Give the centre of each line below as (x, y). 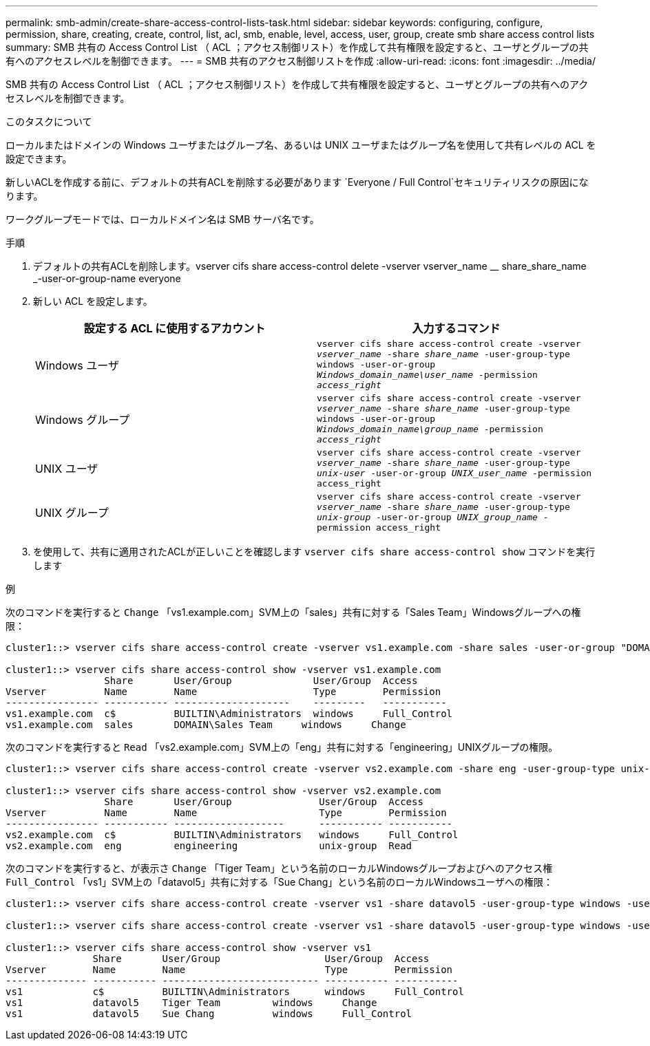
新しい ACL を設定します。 (93, 301)
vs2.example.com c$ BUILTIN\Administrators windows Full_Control (232, 835)
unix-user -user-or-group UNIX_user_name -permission (454, 473)
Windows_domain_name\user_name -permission (427, 375)
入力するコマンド (456, 328)
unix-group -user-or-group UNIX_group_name (427, 517)
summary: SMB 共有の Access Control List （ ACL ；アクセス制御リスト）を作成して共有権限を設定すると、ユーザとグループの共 (297, 47)
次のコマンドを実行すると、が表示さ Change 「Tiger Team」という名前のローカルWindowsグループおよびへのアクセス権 (279, 868)
